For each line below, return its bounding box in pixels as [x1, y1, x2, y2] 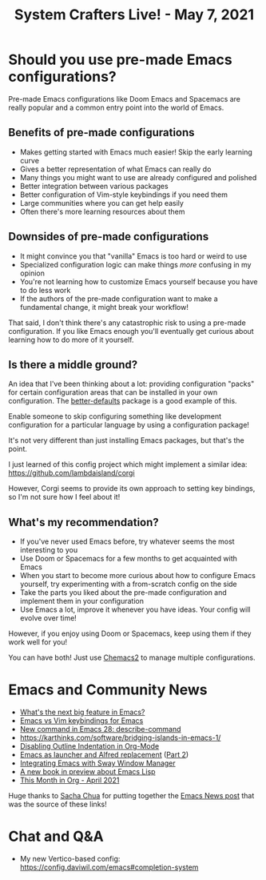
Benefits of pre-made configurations [8, 126, 195, 139]
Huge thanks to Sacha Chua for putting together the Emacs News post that [8, 791, 255, 801]
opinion [19, 268, 46, 278]
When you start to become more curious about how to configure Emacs [19, 571, 256, 581]
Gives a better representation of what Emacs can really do [19, 164, 212, 174]
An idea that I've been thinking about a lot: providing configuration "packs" [8, 379, 255, 389]
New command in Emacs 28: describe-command [19, 725, 181, 734]
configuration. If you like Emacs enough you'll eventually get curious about [8, 326, 254, 336]
